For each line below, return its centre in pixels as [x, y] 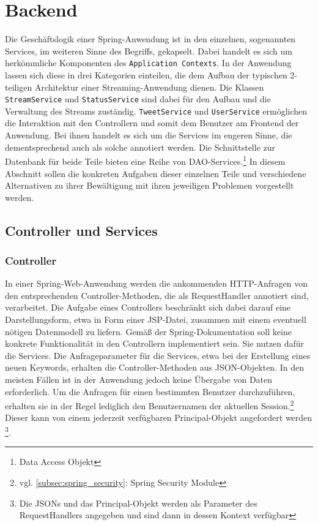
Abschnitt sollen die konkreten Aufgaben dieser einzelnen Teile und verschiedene [156, 173]
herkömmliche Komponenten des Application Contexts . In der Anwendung [148, 63]
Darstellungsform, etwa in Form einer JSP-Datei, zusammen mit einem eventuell [156, 319]
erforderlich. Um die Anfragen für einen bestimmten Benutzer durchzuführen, [150, 391]
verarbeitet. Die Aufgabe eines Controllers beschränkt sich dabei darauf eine [148, 307]
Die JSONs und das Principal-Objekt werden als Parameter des [138, 503]
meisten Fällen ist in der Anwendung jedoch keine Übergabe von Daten [139, 380]
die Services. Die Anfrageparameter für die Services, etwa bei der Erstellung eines [158, 355]
